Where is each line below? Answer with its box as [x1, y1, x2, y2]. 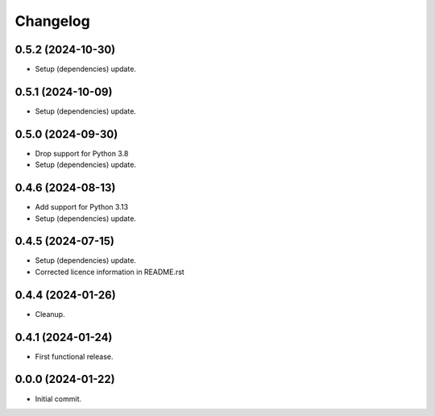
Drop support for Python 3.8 [35, 148, 129, 158]
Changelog [14, 12, 90, 30]
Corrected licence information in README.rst [35, 267, 184, 277]
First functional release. [35, 352, 114, 361]
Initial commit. [35, 393, 82, 403]
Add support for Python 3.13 [35, 202, 129, 212]
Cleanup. [35, 309, 65, 318]
